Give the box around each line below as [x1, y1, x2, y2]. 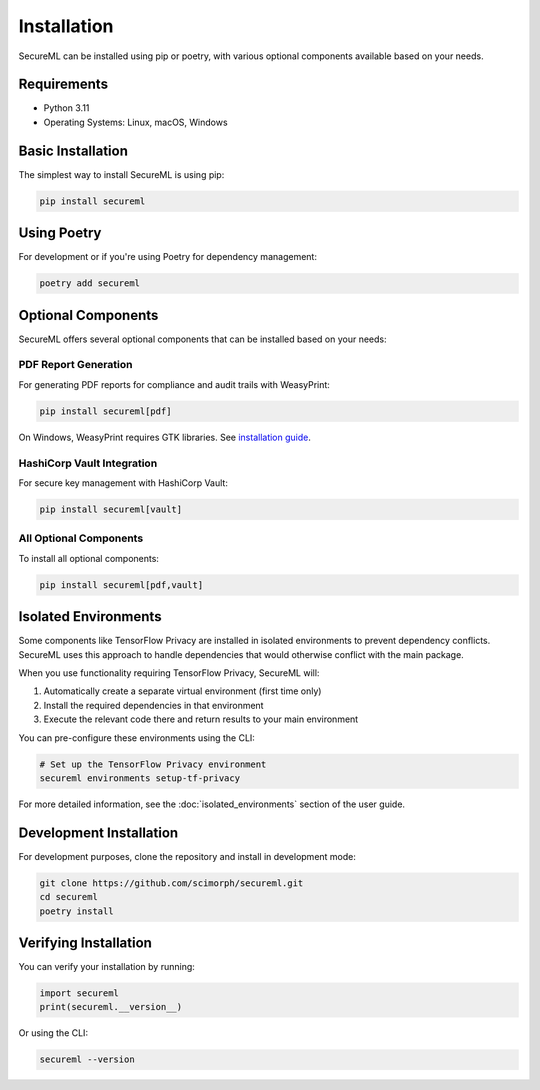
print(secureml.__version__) [39, 1001, 183, 1013]
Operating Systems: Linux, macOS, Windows [43, 116, 229, 128]
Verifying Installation [18, 934, 152, 951]
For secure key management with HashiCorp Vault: [18, 476, 229, 489]
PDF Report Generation [18, 358, 133, 372]
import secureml [39, 988, 120, 999]
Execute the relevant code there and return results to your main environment [43, 713, 359, 725]
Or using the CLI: [18, 1027, 89, 1039]
